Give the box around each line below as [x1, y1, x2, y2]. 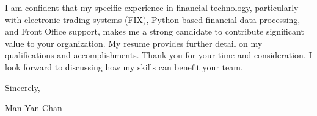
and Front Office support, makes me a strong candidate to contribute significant [5, 25, 304, 38]
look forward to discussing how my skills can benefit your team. [5, 60, 243, 73]
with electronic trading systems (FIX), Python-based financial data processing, [5, 13, 301, 26]
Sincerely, [5, 81, 40, 94]
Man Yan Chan [5, 101, 62, 114]
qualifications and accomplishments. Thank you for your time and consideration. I [5, 49, 312, 61]
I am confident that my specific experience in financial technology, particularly [5, 1, 299, 13]
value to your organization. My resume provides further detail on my [5, 36, 263, 49]
